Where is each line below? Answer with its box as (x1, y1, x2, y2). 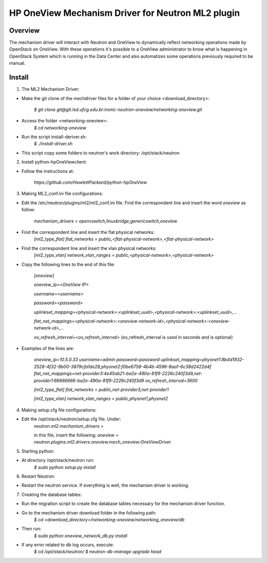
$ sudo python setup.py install (34, 464, 96, 470)
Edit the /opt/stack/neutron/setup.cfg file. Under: (21, 416, 121, 422)
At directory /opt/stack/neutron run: (21, 457, 94, 463)
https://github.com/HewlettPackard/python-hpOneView (34, 179, 147, 185)
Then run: (21, 526, 42, 532)
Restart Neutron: (21, 473, 55, 479)
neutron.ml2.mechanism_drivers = (34, 423, 104, 429)
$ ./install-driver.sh (34, 141, 73, 147)
